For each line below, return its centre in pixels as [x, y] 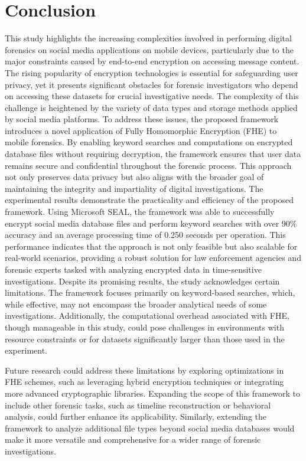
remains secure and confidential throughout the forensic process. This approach [148, 165]
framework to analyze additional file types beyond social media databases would [150, 428]
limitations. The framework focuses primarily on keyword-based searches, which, [150, 292]
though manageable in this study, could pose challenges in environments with [144, 327]
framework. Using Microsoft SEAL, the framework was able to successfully [140, 212]
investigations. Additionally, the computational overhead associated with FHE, [147, 315]
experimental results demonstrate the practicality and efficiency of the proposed [149, 200]
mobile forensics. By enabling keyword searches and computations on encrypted [149, 142]
